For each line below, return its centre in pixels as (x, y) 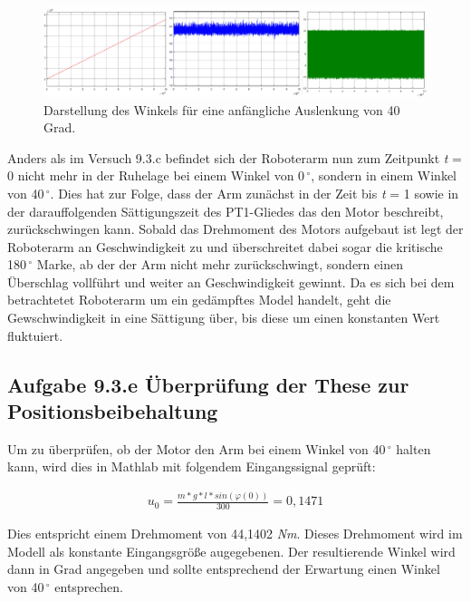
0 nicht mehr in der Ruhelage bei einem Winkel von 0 (156, 175)
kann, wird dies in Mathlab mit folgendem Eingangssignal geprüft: (192, 466)
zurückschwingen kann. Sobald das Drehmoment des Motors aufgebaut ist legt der (235, 229)
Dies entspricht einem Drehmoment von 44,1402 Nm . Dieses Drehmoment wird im (235, 534)
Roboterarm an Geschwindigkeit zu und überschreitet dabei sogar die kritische (225, 246)
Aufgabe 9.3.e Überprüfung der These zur (208, 384)
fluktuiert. (35, 335)
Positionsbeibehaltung (113, 411)
